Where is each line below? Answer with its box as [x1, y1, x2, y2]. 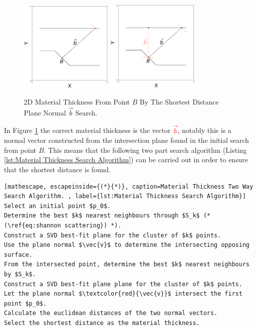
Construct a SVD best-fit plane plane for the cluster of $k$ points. [4, 280, 243, 288]
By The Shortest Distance [140, 96, 219, 107]
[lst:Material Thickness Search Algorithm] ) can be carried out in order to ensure [4, 154, 248, 165]
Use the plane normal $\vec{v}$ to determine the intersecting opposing [4, 241, 250, 249]
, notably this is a [177, 125, 232, 135]
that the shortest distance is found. [4, 164, 111, 174]
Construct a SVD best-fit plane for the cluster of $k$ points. [4, 231, 221, 239]
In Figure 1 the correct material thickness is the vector [4, 125, 171, 135]
